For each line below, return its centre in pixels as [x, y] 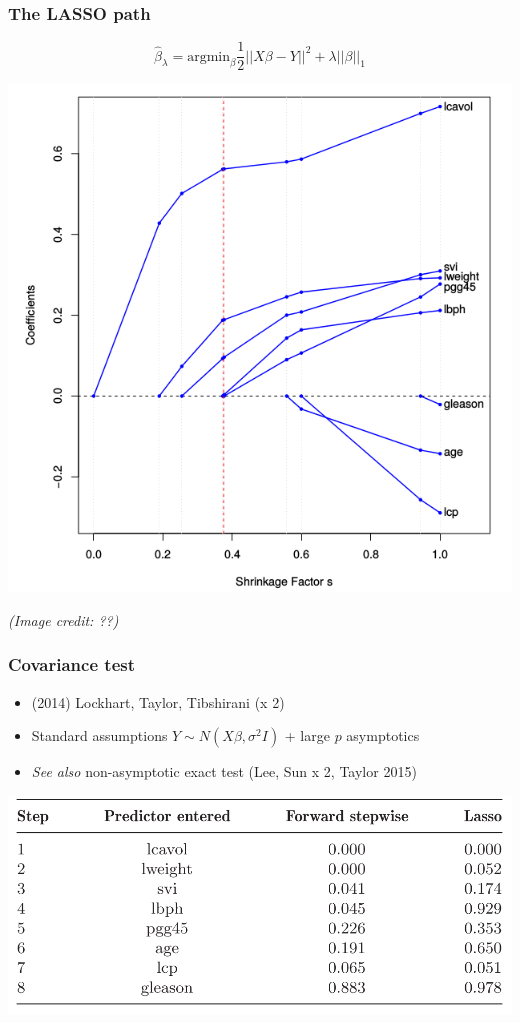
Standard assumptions [99, 735]
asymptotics [383, 735]
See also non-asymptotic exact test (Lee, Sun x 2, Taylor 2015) [224, 771]
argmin [209, 56]
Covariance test [71, 664]
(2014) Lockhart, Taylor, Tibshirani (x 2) [158, 701]
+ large [307, 735]
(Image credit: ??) [63, 619]
